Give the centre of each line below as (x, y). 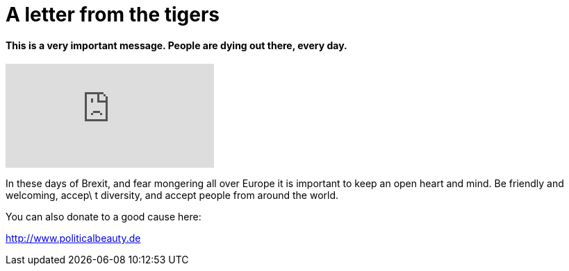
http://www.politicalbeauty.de (73, 238)
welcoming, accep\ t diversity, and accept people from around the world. (172, 195)
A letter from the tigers (113, 15)
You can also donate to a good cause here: (104, 217)
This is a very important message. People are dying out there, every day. (176, 45)
